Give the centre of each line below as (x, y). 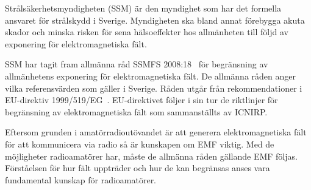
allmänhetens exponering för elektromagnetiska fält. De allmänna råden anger (150, 76)
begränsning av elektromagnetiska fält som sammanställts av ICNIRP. (136, 111)
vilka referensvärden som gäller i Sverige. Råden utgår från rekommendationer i (154, 88)
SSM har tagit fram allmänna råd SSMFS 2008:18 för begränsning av (137, 64)
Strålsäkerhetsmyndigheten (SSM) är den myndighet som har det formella (143, 8)
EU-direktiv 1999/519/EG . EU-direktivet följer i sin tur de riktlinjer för (141, 100)
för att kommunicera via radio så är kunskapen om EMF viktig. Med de (140, 144)
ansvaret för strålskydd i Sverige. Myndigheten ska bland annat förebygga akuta (155, 20)
